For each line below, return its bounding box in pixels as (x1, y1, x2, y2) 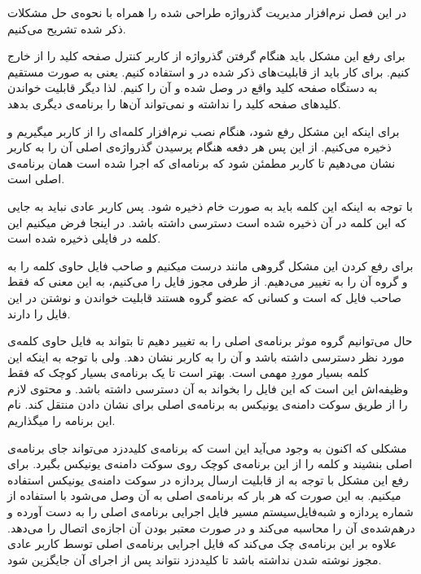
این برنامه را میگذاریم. (7, 412, 116, 429)
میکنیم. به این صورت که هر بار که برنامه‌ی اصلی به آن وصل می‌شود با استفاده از (7, 487, 401, 504)
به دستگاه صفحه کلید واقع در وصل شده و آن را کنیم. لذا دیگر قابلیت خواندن (7, 79, 378, 96)
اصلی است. (7, 170, 65, 187)
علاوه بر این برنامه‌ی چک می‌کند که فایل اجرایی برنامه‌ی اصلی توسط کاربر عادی (7, 535, 397, 552)
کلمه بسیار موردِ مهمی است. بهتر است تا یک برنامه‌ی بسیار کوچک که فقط (7, 364, 369, 381)
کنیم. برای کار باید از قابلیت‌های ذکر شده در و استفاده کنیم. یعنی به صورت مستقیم (7, 63, 410, 80)
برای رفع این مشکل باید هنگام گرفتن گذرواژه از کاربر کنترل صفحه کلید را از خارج (7, 47, 406, 64)
